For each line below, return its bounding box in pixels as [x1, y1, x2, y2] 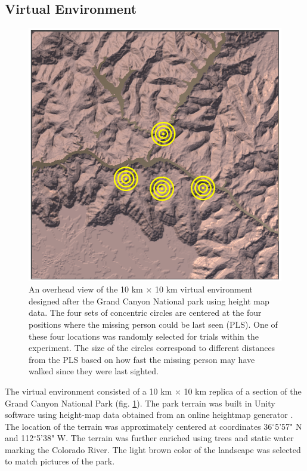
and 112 [5, 432, 34, 444]
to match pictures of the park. [5, 455, 115, 467]
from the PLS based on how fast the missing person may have [29, 353, 255, 365]
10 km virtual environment [154, 283, 253, 295]
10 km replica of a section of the [184, 384, 302, 397]
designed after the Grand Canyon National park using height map [29, 294, 269, 307]
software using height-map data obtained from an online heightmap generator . [5, 408, 293, 421]
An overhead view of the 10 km [29, 283, 143, 295]
